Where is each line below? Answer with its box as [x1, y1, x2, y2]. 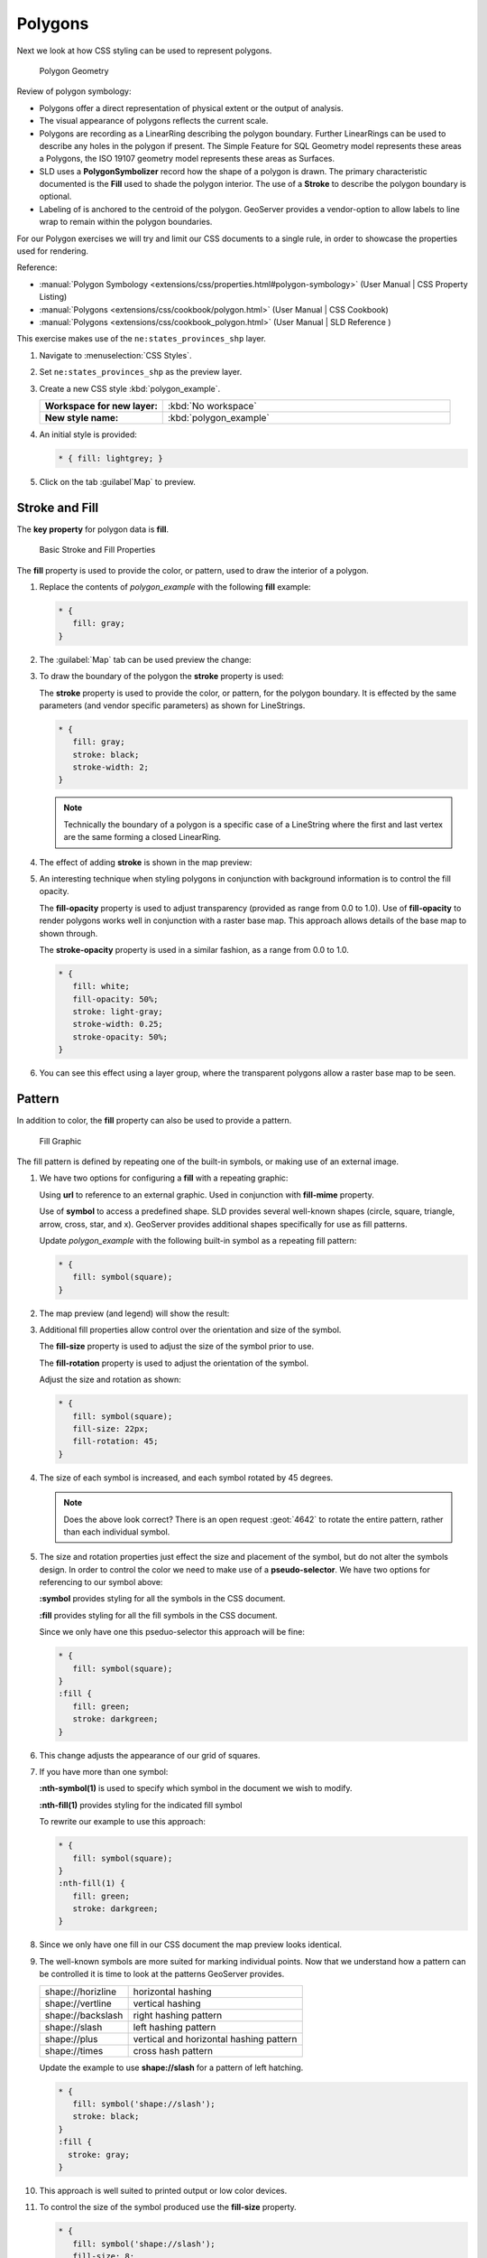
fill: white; [72, 981, 131, 992]
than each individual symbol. [63, 1526, 170, 1537]
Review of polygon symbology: [16, 86, 132, 97]
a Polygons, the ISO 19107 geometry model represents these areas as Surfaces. [39, 154, 335, 164]
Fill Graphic [39, 1135, 82, 1146]
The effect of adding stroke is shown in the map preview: [39, 856, 253, 867]
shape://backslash [44, 2009, 124, 2021]
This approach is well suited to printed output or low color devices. [39, 2185, 288, 2196]
